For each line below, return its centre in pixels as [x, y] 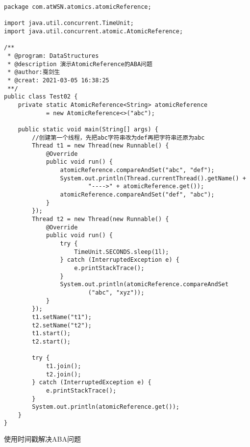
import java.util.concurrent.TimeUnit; [69, 23]
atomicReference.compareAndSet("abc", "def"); [137, 170]
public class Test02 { [41, 97]
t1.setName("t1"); [62, 317]
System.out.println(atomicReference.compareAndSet [144, 285]
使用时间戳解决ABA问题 [42, 439]
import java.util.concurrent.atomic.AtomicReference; [94, 31]
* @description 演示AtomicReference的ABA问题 [80, 64]
